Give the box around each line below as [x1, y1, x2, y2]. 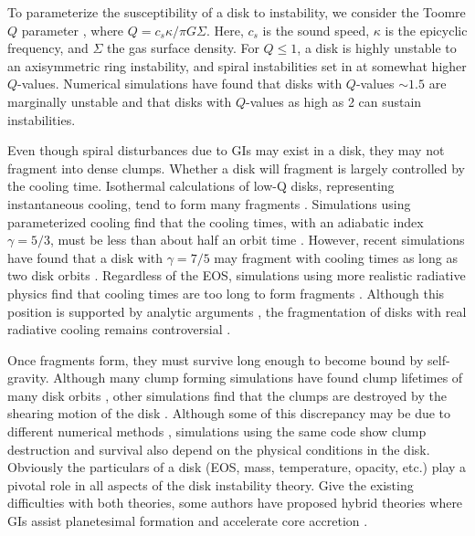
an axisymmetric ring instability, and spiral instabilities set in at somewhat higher [7, 56, 467, 75]
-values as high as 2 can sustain [246, 91, 422, 110]
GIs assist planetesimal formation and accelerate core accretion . [7, 511, 368, 531]
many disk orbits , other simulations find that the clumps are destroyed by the [7, 385, 447, 405]
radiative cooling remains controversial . [7, 320, 231, 339]
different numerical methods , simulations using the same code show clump [7, 422, 427, 441]
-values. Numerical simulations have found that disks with [17, 74, 343, 93]
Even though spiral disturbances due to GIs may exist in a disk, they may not [7, 141, 445, 160]
